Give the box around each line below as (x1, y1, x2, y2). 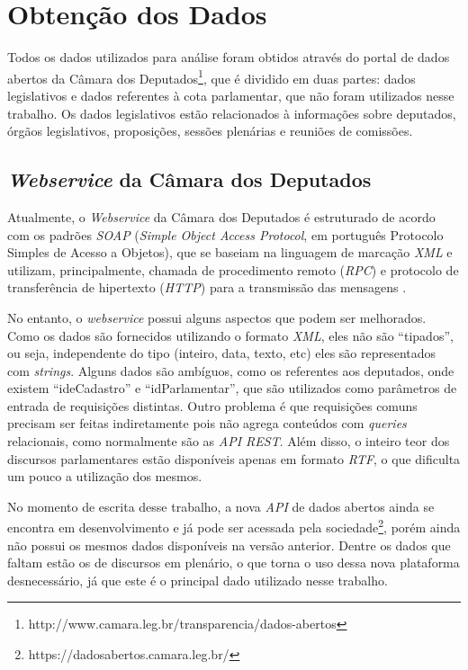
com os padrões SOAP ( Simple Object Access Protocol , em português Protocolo (7, 225, 444, 244)
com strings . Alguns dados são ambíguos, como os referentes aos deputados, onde (7, 361, 454, 380)
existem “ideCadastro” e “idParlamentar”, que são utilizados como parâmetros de (7, 379, 457, 398)
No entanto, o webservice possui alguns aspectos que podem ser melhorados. (7, 308, 427, 326)
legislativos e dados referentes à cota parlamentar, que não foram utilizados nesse (7, 85, 454, 104)
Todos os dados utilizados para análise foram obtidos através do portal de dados (7, 48, 450, 67)
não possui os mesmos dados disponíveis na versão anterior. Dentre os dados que (7, 535, 451, 554)
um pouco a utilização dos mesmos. (7, 467, 202, 486)
